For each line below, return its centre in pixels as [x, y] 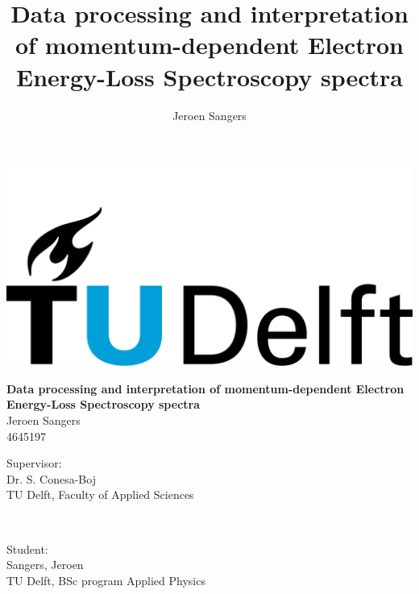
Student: [27, 548]
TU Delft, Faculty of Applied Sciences [100, 494]
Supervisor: [34, 463]
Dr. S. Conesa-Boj [51, 478]
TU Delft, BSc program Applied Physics [106, 580]
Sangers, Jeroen [45, 565]
